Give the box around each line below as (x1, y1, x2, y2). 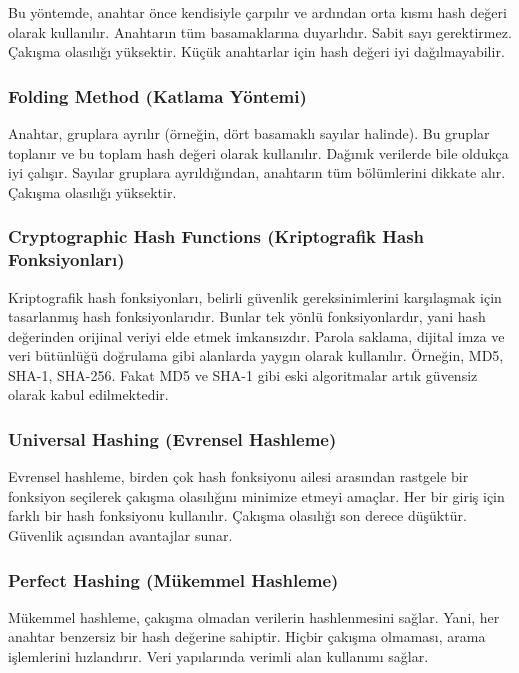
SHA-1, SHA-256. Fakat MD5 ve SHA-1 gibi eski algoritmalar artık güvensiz (8, 364, 478, 385)
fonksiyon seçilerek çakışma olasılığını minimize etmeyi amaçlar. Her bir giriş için (8, 485, 505, 506)
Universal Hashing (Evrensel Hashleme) (8, 427, 337, 451)
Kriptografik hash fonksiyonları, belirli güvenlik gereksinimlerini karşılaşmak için (8, 286, 502, 307)
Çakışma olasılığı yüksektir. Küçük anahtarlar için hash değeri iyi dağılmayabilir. (8, 41, 505, 62)
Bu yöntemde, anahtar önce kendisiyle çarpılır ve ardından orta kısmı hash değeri (8, 2, 507, 22)
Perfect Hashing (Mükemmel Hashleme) (8, 567, 339, 592)
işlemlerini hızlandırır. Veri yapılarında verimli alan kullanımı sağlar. (8, 646, 429, 667)
